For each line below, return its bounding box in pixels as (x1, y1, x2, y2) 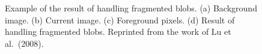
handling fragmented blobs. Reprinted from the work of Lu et (5, 25, 231, 38)
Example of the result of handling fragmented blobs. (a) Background (5, 2, 257, 14)
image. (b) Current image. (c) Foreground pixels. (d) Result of (5, 13, 235, 26)
